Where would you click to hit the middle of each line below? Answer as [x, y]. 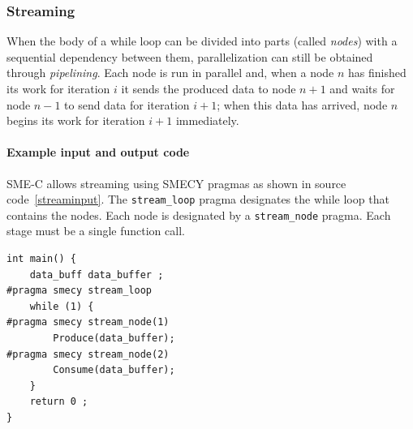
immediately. [207, 120]
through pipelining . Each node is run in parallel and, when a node [170, 73]
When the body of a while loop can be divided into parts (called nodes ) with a [202, 41]
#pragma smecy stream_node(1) [88, 322]
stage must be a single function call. [96, 231]
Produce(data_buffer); [114, 339]
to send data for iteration [127, 104]
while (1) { [62, 306]
